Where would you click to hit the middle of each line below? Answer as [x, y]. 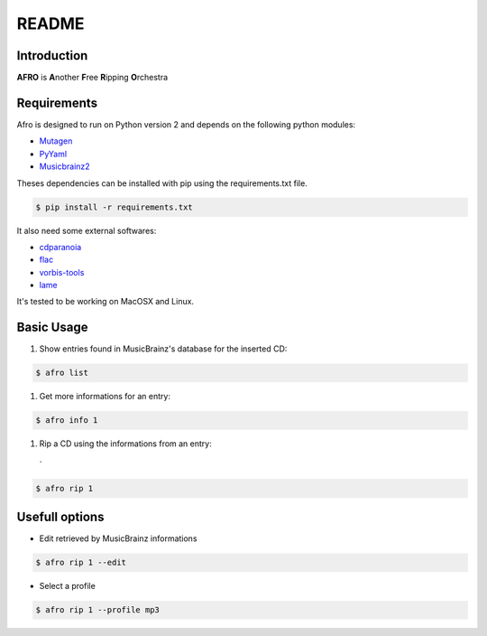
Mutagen [56, 141]
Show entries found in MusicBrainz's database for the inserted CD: [163, 349]
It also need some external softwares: [87, 230]
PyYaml [53, 154]
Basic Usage [52, 327]
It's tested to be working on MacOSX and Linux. [105, 302]
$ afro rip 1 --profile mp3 [97, 610]
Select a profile [68, 586]
